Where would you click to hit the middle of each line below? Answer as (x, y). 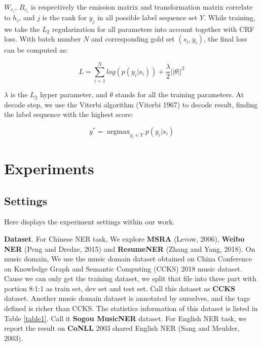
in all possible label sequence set (147, 17)
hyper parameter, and (73, 94)
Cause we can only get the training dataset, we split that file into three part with (130, 278)
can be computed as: (36, 50)
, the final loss (225, 39)
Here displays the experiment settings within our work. (89, 222)
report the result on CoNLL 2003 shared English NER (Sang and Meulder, (122, 328)
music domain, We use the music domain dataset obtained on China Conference (128, 259)
